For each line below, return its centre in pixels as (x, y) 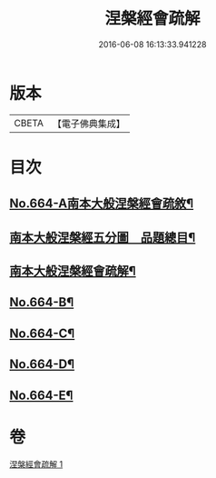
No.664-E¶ (41, 395)
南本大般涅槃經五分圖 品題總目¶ (103, 237)
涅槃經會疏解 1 (36, 463)
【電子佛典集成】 (88, 124)
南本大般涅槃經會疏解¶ (73, 271)
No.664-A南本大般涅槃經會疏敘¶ (102, 204)
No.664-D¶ (42, 364)
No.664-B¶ (42, 302)
